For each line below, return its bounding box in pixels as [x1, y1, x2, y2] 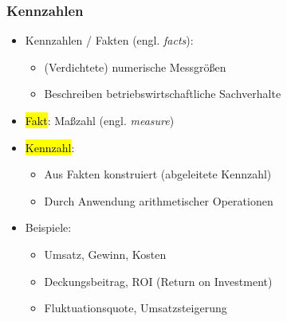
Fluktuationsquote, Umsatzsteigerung [44, 299, 227, 316]
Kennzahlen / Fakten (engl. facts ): [25, 32, 194, 49]
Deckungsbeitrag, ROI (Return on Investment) [44, 272, 273, 289]
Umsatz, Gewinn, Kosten [44, 245, 167, 262]
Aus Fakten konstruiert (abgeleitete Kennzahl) [44, 166, 272, 182]
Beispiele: [25, 219, 72, 236]
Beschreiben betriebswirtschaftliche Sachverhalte [44, 85, 281, 102]
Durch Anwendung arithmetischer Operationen [44, 192, 273, 209]
